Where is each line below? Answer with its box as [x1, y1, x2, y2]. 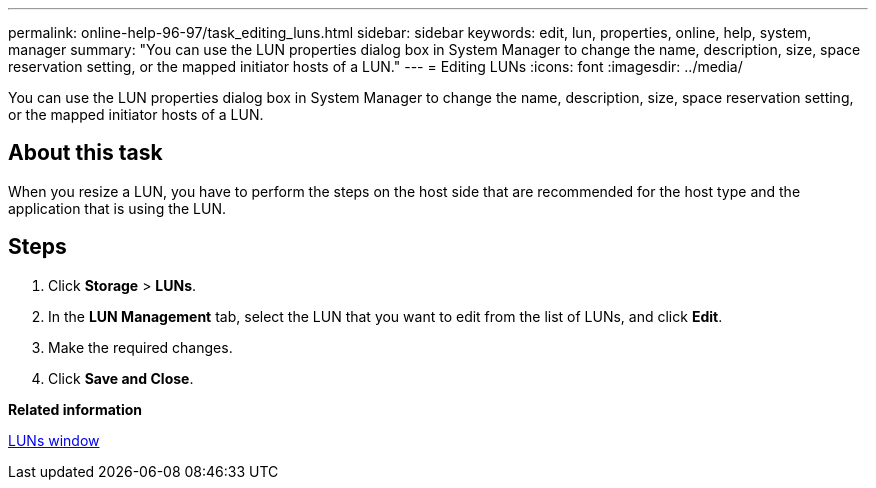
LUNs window [8, 431, 100, 449]
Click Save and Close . [48, 369, 194, 387]
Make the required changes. [48, 338, 233, 356]
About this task [8, 140, 163, 166]
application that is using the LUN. [8, 199, 227, 217]
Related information [8, 400, 143, 418]
